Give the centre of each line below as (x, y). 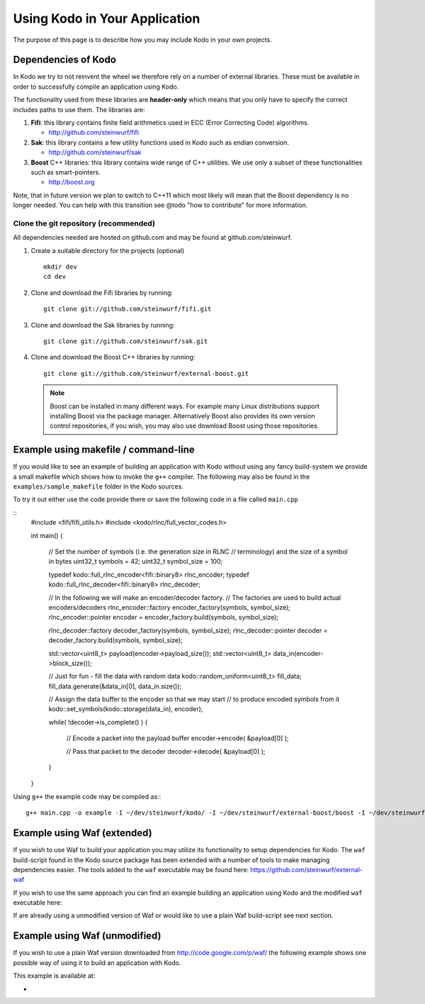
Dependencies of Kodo (65, 60)
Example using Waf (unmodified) (87, 936)
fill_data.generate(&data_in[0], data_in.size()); (115, 686)
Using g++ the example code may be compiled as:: (87, 796)
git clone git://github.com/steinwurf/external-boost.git (146, 373)
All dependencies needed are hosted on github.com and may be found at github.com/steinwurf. (153, 238)
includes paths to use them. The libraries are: (79, 109)
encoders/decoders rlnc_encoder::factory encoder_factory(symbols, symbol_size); (169, 607)
